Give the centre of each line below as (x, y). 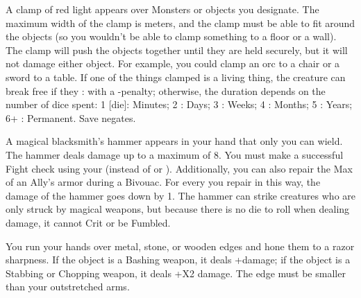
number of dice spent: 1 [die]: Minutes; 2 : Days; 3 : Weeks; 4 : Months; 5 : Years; (179, 104)
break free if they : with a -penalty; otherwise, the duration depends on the (166, 90)
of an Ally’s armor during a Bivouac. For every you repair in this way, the (163, 182)
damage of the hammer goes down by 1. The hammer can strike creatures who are (180, 195)
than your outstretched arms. (68, 287)
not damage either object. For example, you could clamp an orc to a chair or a (173, 63)
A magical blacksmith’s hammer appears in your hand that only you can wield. (174, 141)
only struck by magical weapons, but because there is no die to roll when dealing (178, 209)
